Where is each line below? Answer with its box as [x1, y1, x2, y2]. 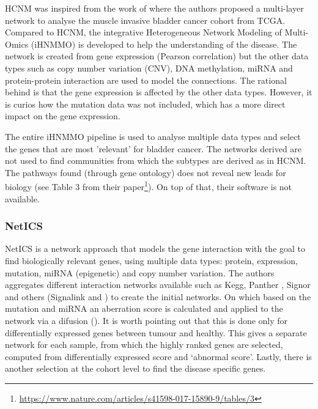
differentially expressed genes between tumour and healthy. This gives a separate [5, 326, 307, 339]
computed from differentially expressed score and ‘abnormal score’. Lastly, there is [5, 350, 312, 363]
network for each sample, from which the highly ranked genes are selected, [5, 338, 283, 351]
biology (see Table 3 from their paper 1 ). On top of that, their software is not [5, 179, 292, 193]
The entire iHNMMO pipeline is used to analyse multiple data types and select [5, 130, 301, 142]
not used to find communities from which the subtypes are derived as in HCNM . [5, 154, 306, 167]
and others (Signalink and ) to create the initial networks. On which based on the [5, 290, 311, 303]
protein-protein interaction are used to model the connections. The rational [5, 73, 287, 86]
